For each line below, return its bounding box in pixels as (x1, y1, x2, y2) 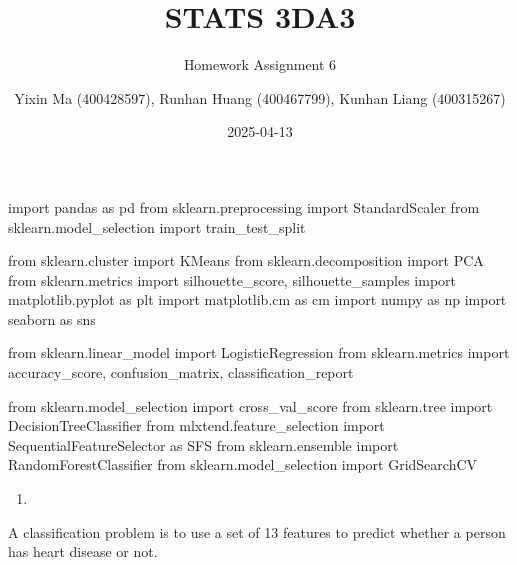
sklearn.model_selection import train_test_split (8, 216, 306, 237)
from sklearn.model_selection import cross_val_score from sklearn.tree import (8, 395, 493, 416)
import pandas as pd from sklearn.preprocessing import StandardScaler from (8, 196, 480, 217)
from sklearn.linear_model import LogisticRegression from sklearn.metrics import (8, 342, 510, 363)
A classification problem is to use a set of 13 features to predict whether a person (8, 521, 506, 542)
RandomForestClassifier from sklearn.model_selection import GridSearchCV (8, 454, 478, 475)
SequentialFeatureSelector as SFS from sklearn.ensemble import (8, 434, 399, 455)
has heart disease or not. (8, 541, 158, 562)
